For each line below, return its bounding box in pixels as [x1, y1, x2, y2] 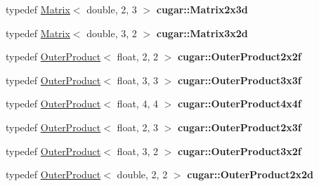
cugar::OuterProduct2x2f [177, 49, 301, 64]
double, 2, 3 [86, 2, 137, 16]
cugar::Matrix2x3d [156, 2, 248, 16]
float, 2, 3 [117, 119, 158, 134]
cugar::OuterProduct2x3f [177, 119, 301, 134]
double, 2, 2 [117, 167, 168, 182]
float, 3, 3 [117, 72, 158, 87]
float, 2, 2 [117, 49, 158, 64]
